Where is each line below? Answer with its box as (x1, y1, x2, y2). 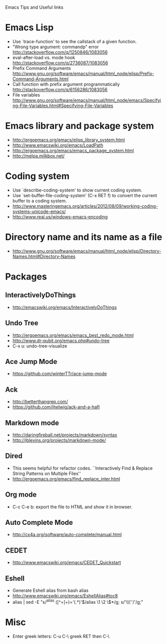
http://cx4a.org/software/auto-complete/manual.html (12, 531, 122, 537)
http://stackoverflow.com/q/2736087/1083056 (12, 60, 108, 66)
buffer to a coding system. (12, 198, 67, 204)
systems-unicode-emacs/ (12, 208, 66, 214)
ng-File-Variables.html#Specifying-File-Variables (12, 103, 113, 109)
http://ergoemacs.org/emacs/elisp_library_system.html (12, 137, 125, 143)
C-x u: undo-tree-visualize (12, 343, 67, 349)
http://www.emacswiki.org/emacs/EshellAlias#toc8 (12, 593, 118, 599)
